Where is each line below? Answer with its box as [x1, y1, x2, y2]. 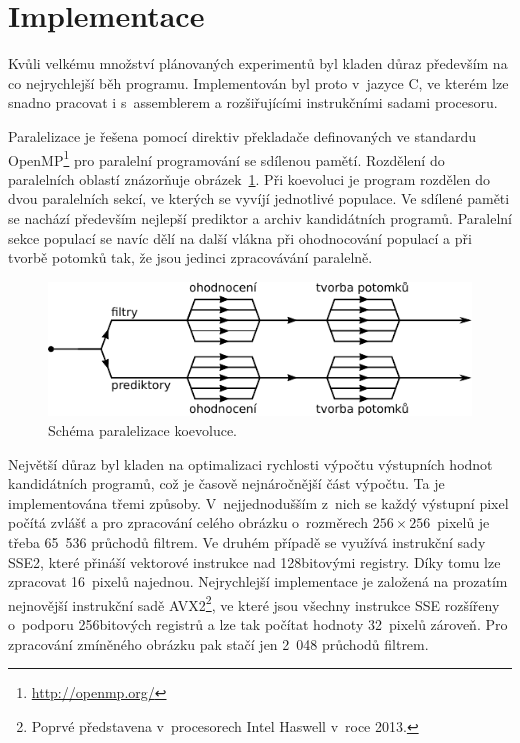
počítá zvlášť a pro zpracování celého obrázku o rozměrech [8, 512, 368, 533]
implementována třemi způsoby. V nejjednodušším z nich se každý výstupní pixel [8, 492, 509, 513]
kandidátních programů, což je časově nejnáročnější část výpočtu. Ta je [8, 473, 445, 494]
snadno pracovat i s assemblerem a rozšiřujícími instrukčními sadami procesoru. [8, 92, 498, 113]
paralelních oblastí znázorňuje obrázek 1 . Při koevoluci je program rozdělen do [8, 168, 491, 189]
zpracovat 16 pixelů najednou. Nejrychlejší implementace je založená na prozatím [8, 571, 508, 592]
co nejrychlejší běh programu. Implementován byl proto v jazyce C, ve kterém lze [8, 72, 509, 93]
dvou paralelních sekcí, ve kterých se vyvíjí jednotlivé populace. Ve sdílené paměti [8, 188, 510, 209]
